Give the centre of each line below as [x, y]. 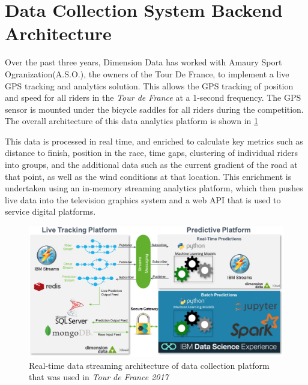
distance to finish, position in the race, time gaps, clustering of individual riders [151, 153]
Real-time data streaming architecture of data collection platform [149, 365]
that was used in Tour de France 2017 [99, 377]
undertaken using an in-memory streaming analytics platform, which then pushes [154, 188]
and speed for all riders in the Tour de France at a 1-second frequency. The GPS [153, 97]
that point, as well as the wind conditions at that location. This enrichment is [148, 176]
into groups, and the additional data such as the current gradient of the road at [151, 165]
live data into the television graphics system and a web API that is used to [143, 199]
